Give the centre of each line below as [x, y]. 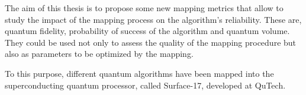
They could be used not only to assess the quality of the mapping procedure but [151, 42]
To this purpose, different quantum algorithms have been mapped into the [139, 73]
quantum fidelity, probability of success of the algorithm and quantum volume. [147, 31]
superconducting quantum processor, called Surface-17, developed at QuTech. [145, 85]
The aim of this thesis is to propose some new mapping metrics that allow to [144, 8]
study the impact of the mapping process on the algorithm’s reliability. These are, [153, 19]
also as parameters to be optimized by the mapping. [99, 54]
